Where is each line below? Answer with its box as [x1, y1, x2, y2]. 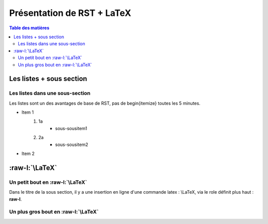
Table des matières [9, 25, 50, 31]
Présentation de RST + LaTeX [9, 7, 132, 18]
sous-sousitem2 [55, 142, 89, 148]
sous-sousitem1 [55, 125, 87, 131]
